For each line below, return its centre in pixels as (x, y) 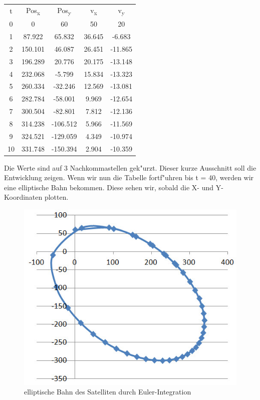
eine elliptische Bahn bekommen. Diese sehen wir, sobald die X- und (109, 187)
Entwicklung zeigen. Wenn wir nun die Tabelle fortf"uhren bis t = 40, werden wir (129, 177)
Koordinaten (23, 197)
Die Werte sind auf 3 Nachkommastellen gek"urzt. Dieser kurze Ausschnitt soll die (130, 167)
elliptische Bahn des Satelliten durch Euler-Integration (108, 392)
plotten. (56, 197)
